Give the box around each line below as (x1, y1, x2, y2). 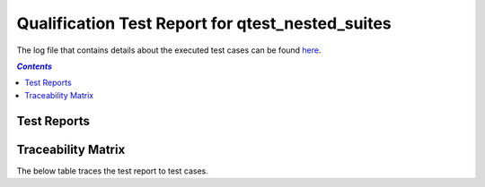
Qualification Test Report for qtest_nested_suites (16, 13, 392, 33)
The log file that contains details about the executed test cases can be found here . (16, 45, 322, 55)
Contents (16, 61, 53, 72)
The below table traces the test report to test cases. (16, 166, 208, 176)
